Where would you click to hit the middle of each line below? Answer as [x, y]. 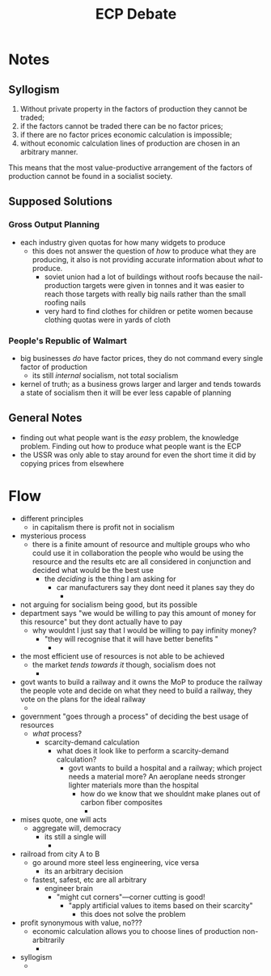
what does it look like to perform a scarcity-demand [142, 750]
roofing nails [65, 302]
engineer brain [68, 888]
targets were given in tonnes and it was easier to [163, 285]
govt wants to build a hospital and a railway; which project [165, 768]
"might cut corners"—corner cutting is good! [131, 897]
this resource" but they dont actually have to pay [101, 622]
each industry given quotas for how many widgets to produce [123, 242]
